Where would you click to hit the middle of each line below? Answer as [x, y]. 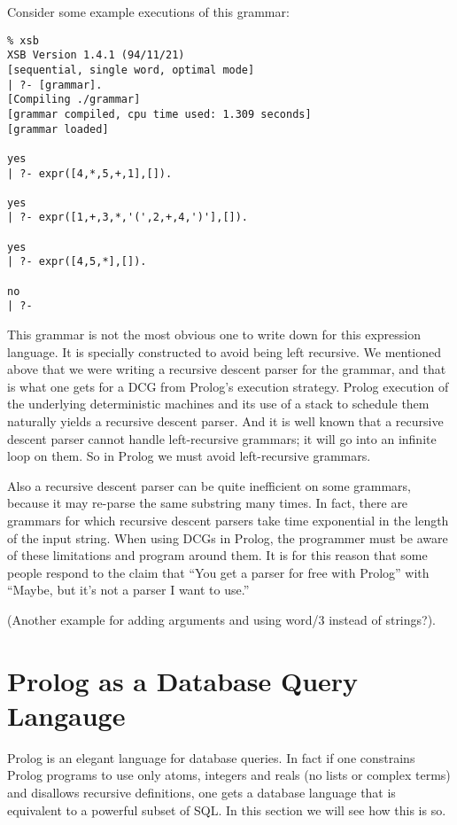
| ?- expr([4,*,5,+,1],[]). [90, 173]
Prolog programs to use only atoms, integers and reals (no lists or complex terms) [229, 775]
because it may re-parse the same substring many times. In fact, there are [208, 503]
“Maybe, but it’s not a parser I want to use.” [128, 590]
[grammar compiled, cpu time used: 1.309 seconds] [159, 114]
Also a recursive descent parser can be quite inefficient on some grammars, [209, 485]
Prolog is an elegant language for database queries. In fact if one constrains [211, 757]
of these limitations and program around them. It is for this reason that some [217, 555]
